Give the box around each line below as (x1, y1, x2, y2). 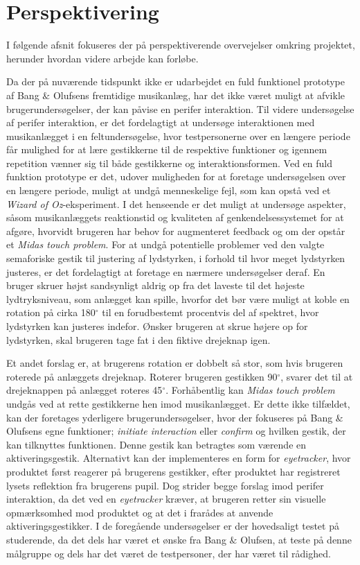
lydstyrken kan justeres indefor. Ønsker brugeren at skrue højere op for (6, 319, 308, 333)
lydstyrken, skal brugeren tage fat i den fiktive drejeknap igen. (6, 332, 271, 347)
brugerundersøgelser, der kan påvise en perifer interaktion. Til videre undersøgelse (6, 101, 354, 116)
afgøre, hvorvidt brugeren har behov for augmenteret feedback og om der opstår (6, 223, 345, 238)
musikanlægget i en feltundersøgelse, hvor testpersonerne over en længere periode (6, 128, 350, 143)
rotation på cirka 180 (6, 305, 96, 320)
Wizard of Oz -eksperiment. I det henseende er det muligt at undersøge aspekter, (6, 196, 346, 211)
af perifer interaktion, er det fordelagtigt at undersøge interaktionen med (6, 115, 315, 130)
